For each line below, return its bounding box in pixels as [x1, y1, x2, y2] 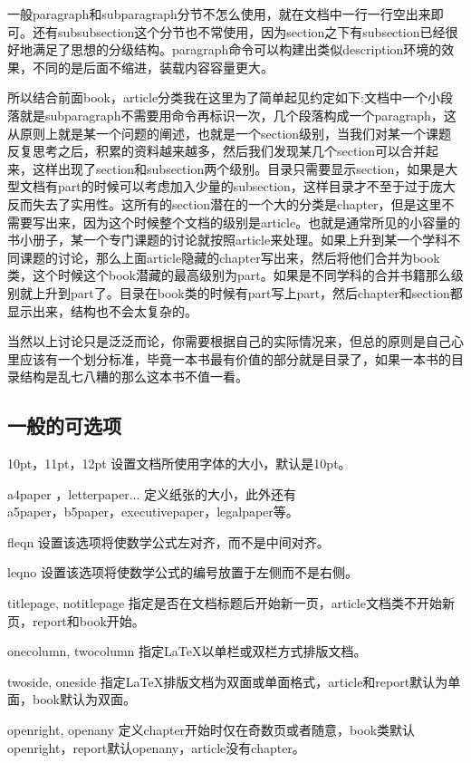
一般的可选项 [7, 411, 121, 439]
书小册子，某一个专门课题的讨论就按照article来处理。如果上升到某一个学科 [7, 230, 448, 249]
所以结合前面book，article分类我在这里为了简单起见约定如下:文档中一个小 [7, 88, 440, 107]
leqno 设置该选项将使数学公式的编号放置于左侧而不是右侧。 [7, 563, 358, 582]
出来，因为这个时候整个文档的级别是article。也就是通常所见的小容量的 [44, 212, 461, 231]
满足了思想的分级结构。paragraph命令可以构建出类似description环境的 [32, 40, 442, 59]
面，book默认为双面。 [7, 690, 136, 709]
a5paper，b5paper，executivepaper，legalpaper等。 [7, 502, 299, 521]
